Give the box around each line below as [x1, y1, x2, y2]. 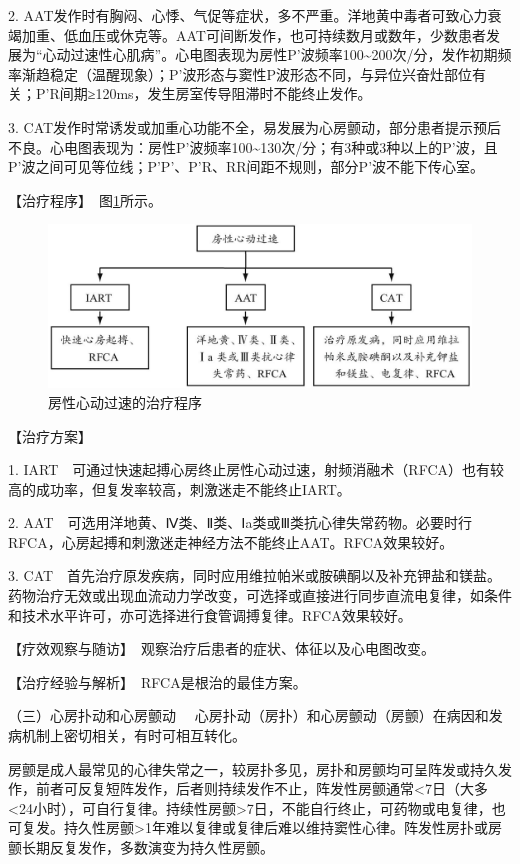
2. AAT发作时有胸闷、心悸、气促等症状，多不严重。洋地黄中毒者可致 [8, 5, 460, 25]
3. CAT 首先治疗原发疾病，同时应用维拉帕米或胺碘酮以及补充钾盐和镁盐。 [8, 565, 502, 586]
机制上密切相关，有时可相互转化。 [21, 725, 246, 746]
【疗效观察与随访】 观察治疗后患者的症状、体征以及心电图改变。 [8, 638, 435, 659]
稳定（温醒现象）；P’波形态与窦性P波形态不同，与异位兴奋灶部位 [49, 63, 472, 84]
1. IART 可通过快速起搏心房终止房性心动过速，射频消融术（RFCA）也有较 [8, 459, 505, 480]
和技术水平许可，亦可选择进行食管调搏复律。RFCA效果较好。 [8, 604, 412, 625]
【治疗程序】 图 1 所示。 [8, 189, 162, 210]
